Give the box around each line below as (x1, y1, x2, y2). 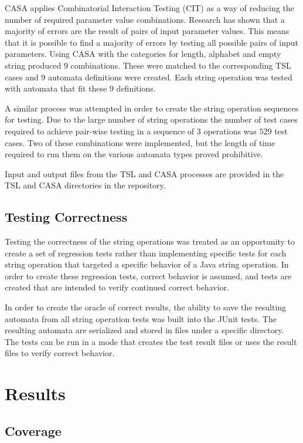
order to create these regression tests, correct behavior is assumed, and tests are (5, 269, 292, 282)
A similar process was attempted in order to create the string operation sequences (5, 102, 299, 114)
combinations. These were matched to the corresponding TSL (70, 59, 291, 71)
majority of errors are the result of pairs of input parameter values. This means (5, 25, 290, 37)
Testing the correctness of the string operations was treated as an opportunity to (5, 235, 295, 248)
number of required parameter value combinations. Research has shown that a (5, 13, 285, 25)
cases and (5, 70, 39, 83)
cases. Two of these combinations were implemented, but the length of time (5, 136, 275, 148)
